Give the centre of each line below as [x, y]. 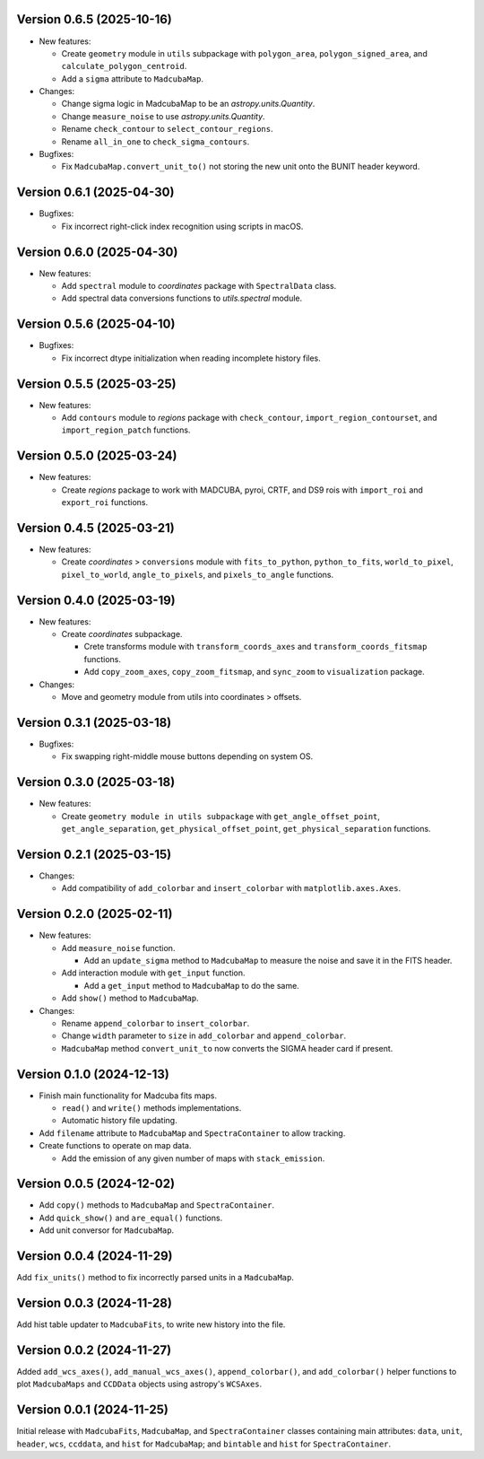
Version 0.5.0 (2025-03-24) [97, 456]
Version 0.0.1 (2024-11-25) [93, 1410]
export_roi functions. [105, 502]
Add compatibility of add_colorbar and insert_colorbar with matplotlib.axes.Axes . [231, 888]
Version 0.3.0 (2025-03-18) [96, 782]
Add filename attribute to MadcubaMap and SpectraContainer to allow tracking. [192, 1133]
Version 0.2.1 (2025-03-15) [94, 854]
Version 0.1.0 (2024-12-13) [93, 1074]
